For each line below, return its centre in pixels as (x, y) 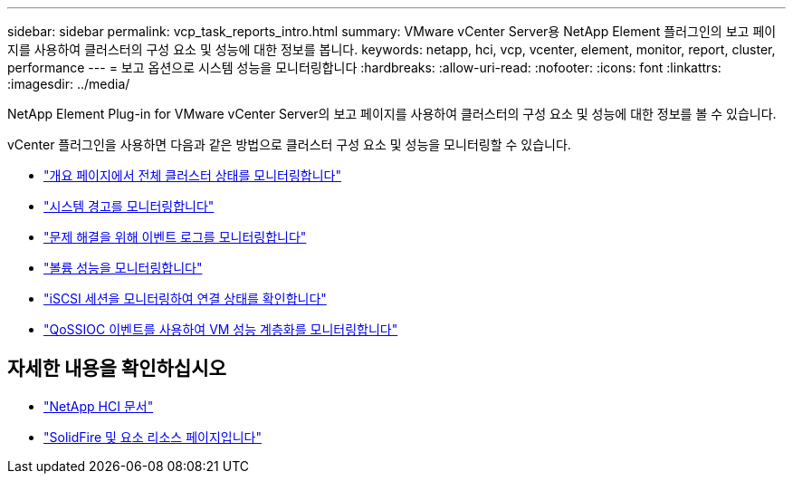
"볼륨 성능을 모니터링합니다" (123, 268)
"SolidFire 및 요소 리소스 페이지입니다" (153, 437)
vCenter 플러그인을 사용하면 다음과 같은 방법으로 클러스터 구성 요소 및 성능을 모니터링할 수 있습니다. (289, 144)
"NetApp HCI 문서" (99, 406)
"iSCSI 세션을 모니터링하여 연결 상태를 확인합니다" (185, 298)
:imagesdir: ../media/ (69, 84)
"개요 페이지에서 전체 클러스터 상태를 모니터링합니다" (192, 175)
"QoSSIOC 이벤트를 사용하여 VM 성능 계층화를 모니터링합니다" (221, 329)
